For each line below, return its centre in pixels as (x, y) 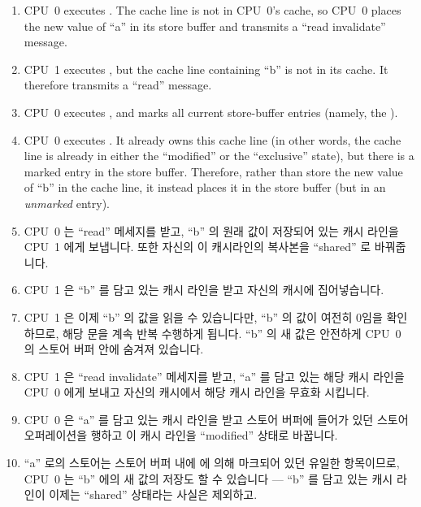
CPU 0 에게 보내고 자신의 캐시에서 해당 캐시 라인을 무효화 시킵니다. (197, 392)
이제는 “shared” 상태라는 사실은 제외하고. (153, 494)
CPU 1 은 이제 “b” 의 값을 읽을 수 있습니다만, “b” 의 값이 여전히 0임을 (203, 316)
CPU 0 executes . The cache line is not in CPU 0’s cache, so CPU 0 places (213, 10)
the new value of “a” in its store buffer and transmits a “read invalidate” (205, 26)
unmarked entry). (67, 203)
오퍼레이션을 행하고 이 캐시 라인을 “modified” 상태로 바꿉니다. (181, 435)
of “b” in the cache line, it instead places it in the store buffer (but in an (205, 187)
